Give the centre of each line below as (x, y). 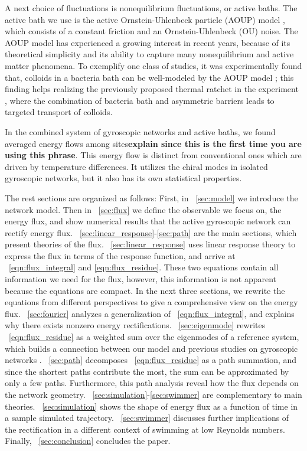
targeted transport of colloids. (59, 112)
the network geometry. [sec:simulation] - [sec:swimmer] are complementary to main (153, 394)
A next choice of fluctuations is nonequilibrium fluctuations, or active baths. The (151, 8)
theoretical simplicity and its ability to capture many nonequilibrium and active (149, 54)
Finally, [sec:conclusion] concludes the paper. (88, 441)
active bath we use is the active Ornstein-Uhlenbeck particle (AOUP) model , (145, 19)
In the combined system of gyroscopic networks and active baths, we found (140, 131)
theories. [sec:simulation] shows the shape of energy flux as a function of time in (151, 406)
